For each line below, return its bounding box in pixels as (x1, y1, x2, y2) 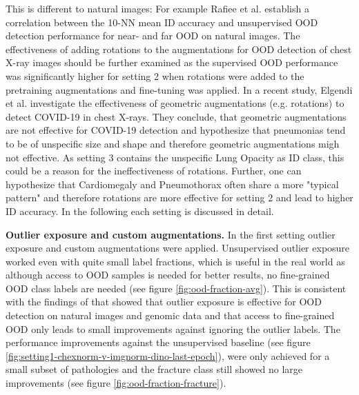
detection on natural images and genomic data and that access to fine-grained (6, 308, 335, 323)
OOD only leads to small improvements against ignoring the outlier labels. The (6, 321, 340, 336)
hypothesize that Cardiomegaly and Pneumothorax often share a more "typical (6, 176, 339, 191)
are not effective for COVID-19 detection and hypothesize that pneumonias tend (6, 123, 346, 137)
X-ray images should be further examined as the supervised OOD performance (6, 55, 338, 70)
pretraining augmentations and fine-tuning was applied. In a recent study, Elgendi (6, 82, 353, 97)
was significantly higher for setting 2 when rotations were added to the (6, 68, 304, 83)
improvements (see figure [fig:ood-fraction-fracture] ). (6, 376, 226, 390)
